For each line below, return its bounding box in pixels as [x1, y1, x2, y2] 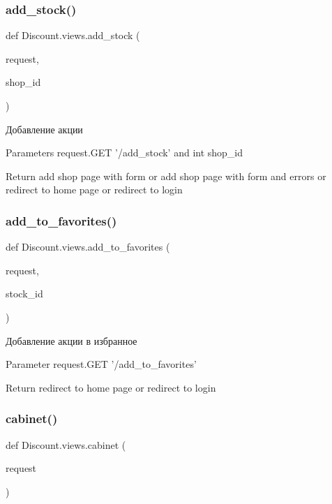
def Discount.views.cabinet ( [6, 437, 126, 452]
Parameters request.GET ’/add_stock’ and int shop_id [6, 145, 243, 160]
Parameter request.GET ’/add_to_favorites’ [6, 357, 197, 371]
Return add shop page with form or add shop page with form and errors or [6, 168, 326, 183]
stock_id [6, 286, 43, 301]
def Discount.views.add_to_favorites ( [6, 239, 170, 254]
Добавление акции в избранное [6, 333, 137, 348]
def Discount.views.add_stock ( [6, 28, 140, 43]
